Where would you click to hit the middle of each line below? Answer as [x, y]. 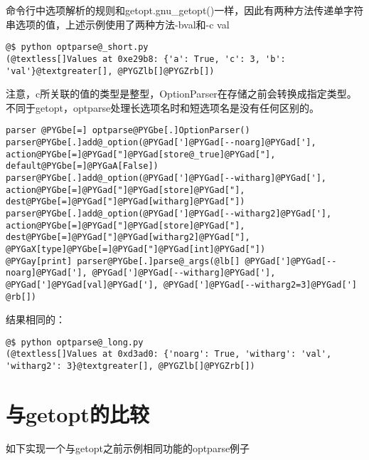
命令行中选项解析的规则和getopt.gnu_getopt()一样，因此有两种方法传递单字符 [185, 10]
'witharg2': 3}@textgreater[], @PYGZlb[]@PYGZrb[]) [130, 366]
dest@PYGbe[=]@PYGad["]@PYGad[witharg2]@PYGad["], [128, 237]
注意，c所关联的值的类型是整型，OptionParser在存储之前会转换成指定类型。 [181, 94]
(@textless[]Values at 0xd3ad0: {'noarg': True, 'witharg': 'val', [169, 354]
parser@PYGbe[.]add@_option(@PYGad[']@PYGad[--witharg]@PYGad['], [166, 178]
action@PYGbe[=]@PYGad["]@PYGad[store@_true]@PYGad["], [141, 154]
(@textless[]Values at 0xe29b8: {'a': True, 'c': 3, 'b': [146, 59]
